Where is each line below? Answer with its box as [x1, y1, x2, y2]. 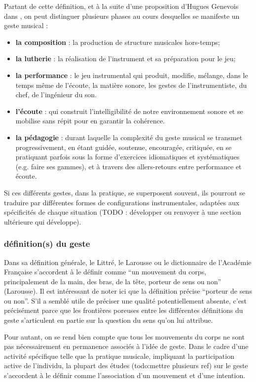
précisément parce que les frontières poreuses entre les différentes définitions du [4, 305, 243, 315]
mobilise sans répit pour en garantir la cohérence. [15, 115, 165, 126]
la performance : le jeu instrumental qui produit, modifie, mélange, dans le [15, 70, 248, 80]
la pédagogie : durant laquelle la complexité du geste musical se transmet [15, 132, 243, 142]
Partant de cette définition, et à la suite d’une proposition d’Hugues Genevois [4, 1, 239, 11]
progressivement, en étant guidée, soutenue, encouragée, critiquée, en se [15, 142, 232, 152]
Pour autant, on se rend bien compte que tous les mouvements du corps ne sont [4, 331, 245, 342]
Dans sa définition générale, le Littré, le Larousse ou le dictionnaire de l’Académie [4, 257, 252, 267]
